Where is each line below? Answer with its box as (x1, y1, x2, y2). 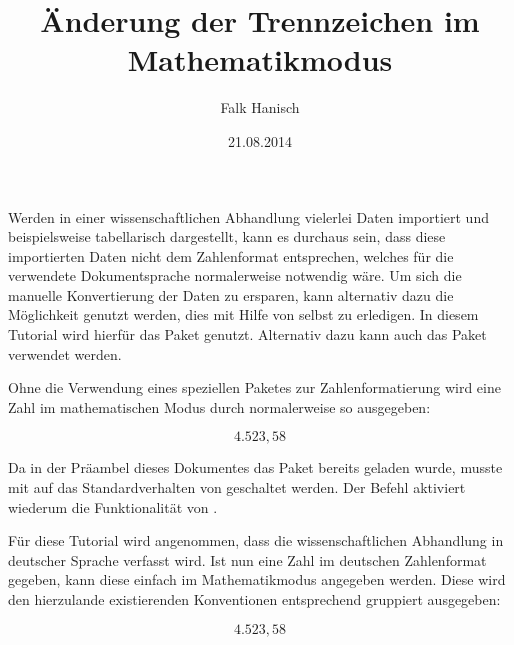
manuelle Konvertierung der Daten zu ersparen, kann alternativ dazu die (8, 284, 454, 305)
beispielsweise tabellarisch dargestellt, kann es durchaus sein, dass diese (8, 226, 446, 247)
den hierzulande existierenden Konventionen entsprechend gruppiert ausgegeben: (8, 589, 501, 609)
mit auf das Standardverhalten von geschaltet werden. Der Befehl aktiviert (8, 477, 466, 498)
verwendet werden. (8, 343, 122, 364)
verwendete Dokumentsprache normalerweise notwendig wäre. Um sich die (8, 265, 462, 286)
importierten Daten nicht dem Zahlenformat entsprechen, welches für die (8, 245, 454, 266)
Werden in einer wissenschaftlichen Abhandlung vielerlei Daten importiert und (8, 206, 489, 227)
